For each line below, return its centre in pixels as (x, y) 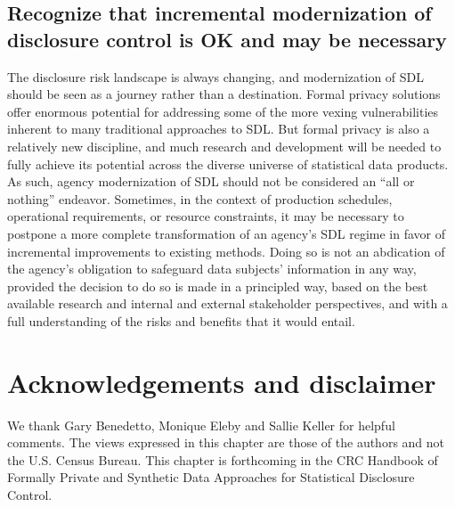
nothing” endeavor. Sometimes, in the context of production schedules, (200, 198)
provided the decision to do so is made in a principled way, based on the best (218, 286)
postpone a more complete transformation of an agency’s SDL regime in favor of (226, 233)
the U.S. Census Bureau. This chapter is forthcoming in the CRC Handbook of (223, 459)
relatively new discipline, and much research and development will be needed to (224, 146)
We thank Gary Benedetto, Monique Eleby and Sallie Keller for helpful (201, 425)
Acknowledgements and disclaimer (222, 382)
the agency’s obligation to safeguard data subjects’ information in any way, (212, 269)
